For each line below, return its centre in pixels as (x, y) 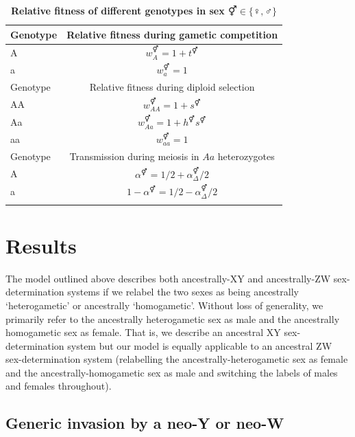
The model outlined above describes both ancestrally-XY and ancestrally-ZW (168, 278)
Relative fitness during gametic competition (172, 34)
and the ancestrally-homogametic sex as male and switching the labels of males (172, 372)
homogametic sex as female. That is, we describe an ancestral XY (143, 332)
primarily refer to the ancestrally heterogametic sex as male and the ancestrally (173, 318)
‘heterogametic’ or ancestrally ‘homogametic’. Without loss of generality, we (164, 305)
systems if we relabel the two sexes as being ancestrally (183, 292)
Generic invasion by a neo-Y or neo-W (145, 423)
